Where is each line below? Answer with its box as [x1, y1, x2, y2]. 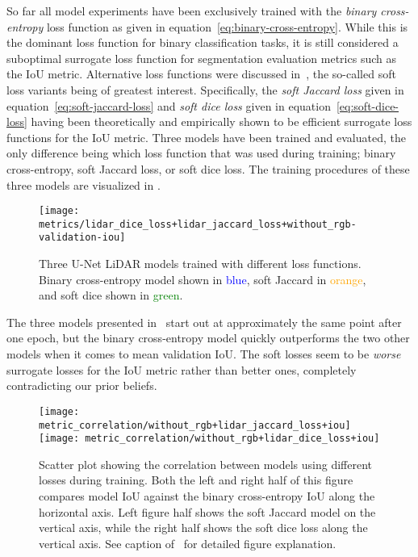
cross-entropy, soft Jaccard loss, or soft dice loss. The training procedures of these [6, 160, 410, 177]
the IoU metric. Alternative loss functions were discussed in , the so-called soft [6, 65, 396, 82]
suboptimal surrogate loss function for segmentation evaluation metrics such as [6, 49, 396, 66]
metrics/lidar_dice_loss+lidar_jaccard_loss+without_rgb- [39, 218, 357, 230]
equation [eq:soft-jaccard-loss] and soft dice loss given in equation [6, 97, 331, 114]
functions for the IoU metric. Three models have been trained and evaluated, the [6, 128, 406, 145]
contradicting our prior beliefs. [6, 377, 157, 394]
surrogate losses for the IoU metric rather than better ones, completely [6, 361, 357, 378]
